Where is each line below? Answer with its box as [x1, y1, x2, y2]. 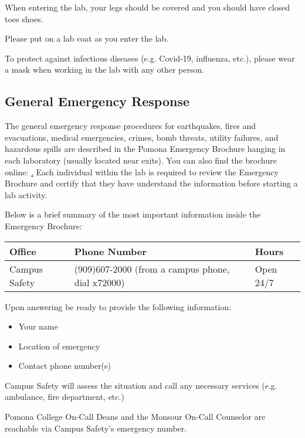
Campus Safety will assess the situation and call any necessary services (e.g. [5, 379, 277, 391]
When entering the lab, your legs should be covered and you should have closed [5, 1, 290, 13]
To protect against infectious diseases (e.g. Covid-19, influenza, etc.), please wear [5, 52, 295, 64]
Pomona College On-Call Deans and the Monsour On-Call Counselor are [5, 410, 266, 423]
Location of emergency [18, 339, 100, 352]
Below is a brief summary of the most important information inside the [5, 208, 261, 220]
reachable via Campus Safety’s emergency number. [5, 422, 187, 434]
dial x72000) [74, 275, 125, 289]
